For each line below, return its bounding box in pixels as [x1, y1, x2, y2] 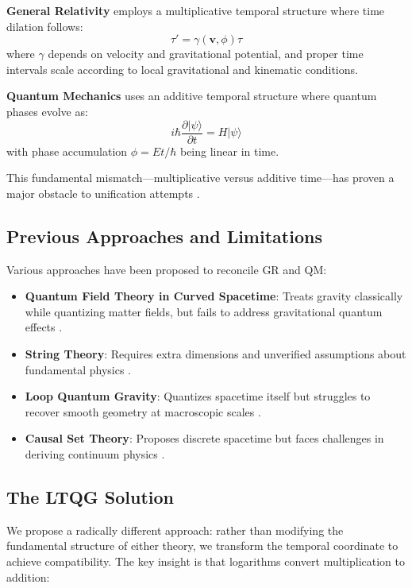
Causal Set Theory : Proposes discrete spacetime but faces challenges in [25, 430, 384, 447]
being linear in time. [179, 142, 279, 159]
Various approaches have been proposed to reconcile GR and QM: [6, 261, 327, 277]
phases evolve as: [6, 103, 88, 119]
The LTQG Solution [6, 484, 175, 509]
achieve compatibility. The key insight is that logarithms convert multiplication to [6, 552, 405, 569]
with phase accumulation [6, 142, 128, 159]
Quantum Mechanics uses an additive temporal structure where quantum [6, 87, 377, 104]
